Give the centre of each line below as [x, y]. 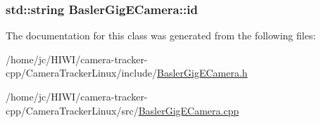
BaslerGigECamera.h [202, 73]
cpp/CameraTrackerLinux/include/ [81, 73]
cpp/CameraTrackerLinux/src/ [72, 110]
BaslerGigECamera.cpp [189, 110]
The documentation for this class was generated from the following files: [161, 35]
